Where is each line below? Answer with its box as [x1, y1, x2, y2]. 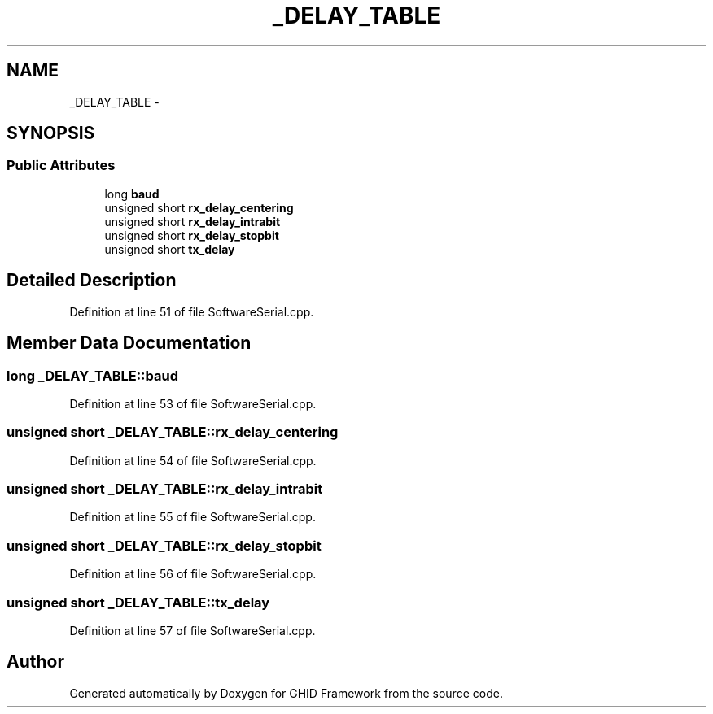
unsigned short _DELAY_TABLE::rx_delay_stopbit [7, 537, 322, 554]
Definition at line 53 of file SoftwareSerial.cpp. [69, 396, 317, 411]
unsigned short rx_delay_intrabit [104, 214, 281, 229]
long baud [104, 186, 160, 201]
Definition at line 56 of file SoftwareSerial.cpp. [69, 567, 317, 581]
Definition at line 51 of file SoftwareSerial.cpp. [69, 304, 314, 319]
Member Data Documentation [7, 333, 252, 354]
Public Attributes [7, 157, 116, 174]
